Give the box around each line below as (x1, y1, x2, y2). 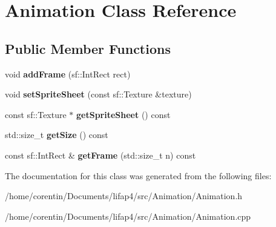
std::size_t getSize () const (5, 128, 108, 141)
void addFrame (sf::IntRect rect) (5, 67, 131, 80)
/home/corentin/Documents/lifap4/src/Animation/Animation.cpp (5, 209, 251, 222)
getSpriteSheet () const (76, 108, 171, 120)
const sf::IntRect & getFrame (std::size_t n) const (5, 148, 196, 161)
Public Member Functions (5, 39, 171, 58)
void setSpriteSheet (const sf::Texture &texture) (5, 88, 192, 100)
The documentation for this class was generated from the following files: (5, 169, 272, 182)
